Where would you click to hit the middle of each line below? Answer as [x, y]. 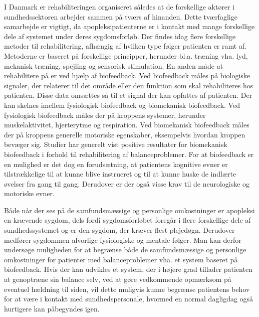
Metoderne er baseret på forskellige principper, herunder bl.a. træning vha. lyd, [126, 55]
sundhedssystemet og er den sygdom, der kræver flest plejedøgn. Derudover [119, 230]
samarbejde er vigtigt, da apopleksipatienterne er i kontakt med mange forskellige [129, 26]
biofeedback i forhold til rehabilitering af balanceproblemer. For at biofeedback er [129, 154]
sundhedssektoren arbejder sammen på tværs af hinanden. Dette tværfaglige [121, 16]
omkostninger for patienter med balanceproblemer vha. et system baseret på [121, 259]
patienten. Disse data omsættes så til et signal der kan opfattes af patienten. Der [128, 95]
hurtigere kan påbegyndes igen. [52, 308]
